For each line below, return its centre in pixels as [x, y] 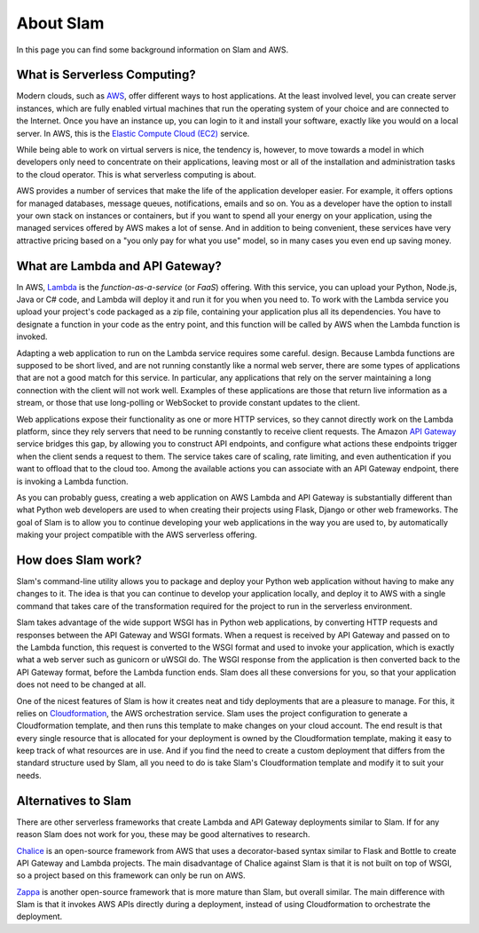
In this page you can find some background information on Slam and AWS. [153, 50]
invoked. [32, 336]
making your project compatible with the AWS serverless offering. [137, 535]
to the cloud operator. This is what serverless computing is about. [136, 174]
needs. [29, 775]
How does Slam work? [79, 560]
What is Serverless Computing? [106, 75]
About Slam [60, 23]
